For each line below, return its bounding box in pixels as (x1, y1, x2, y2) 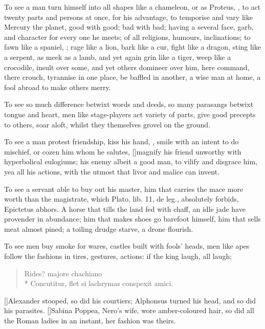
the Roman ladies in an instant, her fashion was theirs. (4, 315, 176, 326)
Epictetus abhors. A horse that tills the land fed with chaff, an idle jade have (4, 203, 246, 214)
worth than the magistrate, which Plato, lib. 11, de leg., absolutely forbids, (4, 193, 239, 204)
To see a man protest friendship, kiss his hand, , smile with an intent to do (4, 136, 239, 147)
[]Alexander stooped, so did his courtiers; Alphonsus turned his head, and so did (4, 295, 256, 305)
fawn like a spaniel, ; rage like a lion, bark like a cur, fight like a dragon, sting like (4, 41, 261, 52)
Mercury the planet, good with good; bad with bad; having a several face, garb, (4, 21, 254, 32)
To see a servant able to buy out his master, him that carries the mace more (4, 183, 244, 194)
